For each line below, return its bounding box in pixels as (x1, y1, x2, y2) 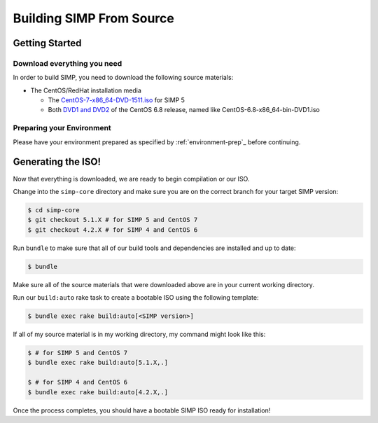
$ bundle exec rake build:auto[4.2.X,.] (27, 388, 168, 396)
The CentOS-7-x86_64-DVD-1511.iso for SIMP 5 (48, 96, 185, 104)
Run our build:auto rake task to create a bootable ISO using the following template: (13, 293, 259, 302)
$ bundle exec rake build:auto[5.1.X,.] (27, 359, 168, 367)
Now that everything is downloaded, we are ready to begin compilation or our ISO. (13, 174, 250, 183)
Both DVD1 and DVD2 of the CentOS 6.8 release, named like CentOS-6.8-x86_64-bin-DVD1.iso (48, 106, 320, 114)
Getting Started (13, 37, 82, 49)
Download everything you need (13, 58, 122, 68)
